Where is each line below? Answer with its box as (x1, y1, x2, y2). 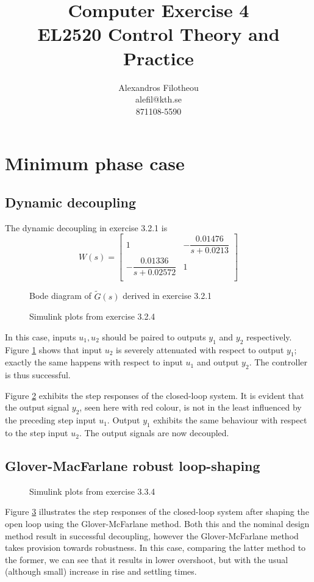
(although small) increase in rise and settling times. (5, 565, 197, 578)
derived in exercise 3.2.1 (123, 289, 212, 302)
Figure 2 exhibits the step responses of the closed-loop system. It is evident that (5, 389, 304, 401)
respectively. (246, 330, 292, 343)
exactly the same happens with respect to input (5, 356, 183, 368)
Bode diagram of (29, 289, 91, 302)
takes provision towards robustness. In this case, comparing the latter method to (5, 541, 306, 554)
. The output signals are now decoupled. (79, 426, 229, 439)
